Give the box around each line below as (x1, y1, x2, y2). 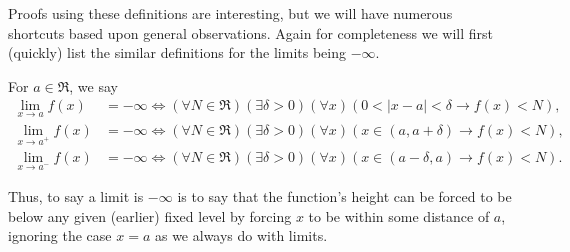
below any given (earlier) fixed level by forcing (8, 205, 292, 226)
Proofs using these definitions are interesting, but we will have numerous (8, 3, 453, 23)
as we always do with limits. (154, 225, 328, 246)
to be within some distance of (308, 205, 490, 226)
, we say (69, 75, 118, 96)
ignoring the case (8, 225, 112, 246)
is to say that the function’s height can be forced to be (177, 186, 512, 207)
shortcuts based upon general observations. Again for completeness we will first (8, 22, 493, 43)
